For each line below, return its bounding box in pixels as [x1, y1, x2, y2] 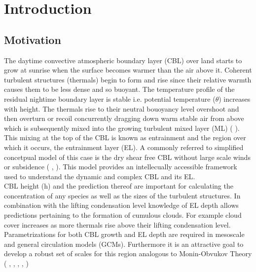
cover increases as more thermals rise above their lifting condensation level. [4, 219, 231, 230]
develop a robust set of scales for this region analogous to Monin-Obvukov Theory [4, 248, 252, 259]
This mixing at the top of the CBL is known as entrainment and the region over [4, 132, 246, 143]
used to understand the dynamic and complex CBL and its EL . [4, 171, 195, 181]
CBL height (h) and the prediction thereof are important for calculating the [4, 181, 233, 191]
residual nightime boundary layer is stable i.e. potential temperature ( [4, 93, 216, 104]
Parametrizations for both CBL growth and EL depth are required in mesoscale [4, 229, 245, 239]
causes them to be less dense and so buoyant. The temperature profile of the [4, 84, 235, 94]
